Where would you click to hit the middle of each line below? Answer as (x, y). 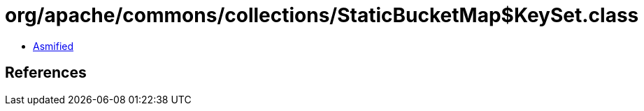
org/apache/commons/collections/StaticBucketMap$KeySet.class (322, 15)
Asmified (53, 46)
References (46, 73)
